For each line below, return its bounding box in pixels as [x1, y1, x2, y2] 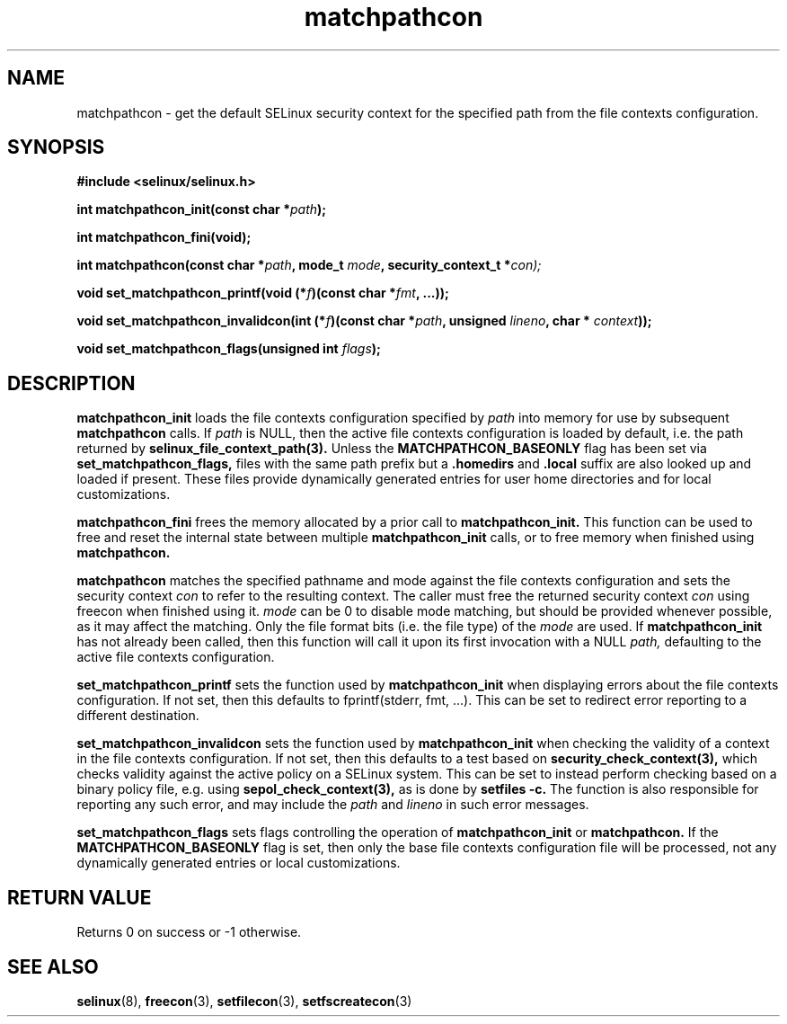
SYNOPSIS [7, 136, 105, 159]
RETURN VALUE [7, 886, 152, 909]
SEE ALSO [7, 955, 99, 978]
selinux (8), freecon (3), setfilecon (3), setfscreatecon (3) [76, 993, 412, 1009]
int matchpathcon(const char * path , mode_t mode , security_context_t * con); [76, 257, 542, 273]
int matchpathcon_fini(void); [76, 229, 252, 245]
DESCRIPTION [7, 371, 136, 395]
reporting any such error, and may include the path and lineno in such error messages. [76, 797, 589, 813]
